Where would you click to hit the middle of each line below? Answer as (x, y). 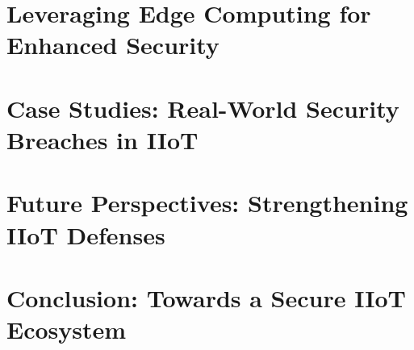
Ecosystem (67, 329)
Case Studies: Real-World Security (203, 108)
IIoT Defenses (86, 234)
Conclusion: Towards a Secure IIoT (207, 297)
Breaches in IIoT (102, 139)
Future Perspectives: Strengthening (207, 203)
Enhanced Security (113, 45)
